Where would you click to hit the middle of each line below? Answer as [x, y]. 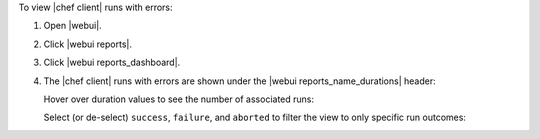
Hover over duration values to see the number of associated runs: [179, 99]
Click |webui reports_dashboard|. [112, 62]
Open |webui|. [72, 26]
